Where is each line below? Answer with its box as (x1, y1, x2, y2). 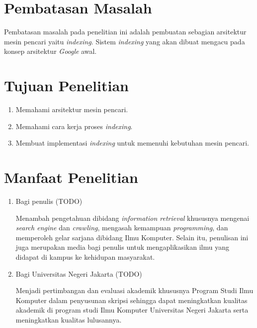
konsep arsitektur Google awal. (4, 46, 97, 56)
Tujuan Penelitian (4, 75, 129, 96)
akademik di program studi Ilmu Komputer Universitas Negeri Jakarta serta (15, 305, 249, 315)
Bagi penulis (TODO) (15, 195, 83, 206)
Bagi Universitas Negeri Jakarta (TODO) (15, 268, 142, 279)
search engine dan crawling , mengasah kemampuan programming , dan (15, 222, 228, 233)
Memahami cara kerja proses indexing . (15, 121, 133, 131)
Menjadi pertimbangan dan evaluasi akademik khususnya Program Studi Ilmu (15, 285, 254, 296)
